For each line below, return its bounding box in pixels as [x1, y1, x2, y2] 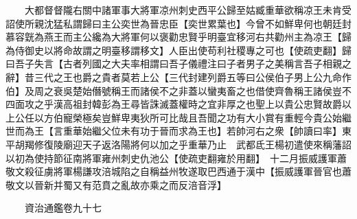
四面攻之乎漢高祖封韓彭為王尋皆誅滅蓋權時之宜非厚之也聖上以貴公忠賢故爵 [5, 97, 342, 111]
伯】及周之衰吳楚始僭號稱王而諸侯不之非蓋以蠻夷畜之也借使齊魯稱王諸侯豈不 [5, 83, 352, 97]
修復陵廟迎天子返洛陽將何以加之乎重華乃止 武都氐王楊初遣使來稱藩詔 [34, 137, 352, 151]
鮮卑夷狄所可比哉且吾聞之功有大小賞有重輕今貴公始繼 [111, 110, 352, 124]
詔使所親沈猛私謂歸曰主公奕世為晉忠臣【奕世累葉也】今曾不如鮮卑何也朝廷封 [5, 16, 352, 30]
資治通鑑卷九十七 [24, 200, 102, 215]
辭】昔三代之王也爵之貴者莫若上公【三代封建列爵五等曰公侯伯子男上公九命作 [5, 69, 352, 84]
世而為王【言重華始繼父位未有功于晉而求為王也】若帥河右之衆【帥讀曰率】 [5, 124, 342, 138]
